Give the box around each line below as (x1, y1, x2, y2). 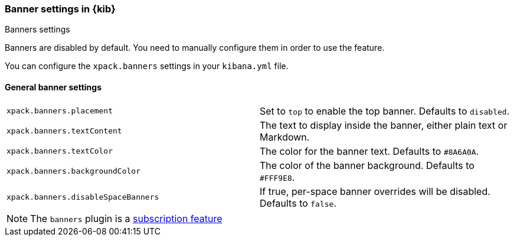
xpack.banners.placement (6, 106, 113, 116)
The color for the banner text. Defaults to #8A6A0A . (260, 145, 479, 157)
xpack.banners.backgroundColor (6, 167, 140, 176)
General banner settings (5, 82, 102, 92)
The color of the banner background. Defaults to (260, 159, 474, 171)
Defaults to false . (260, 197, 337, 209)
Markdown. (260, 131, 310, 143)
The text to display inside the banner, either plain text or (260, 119, 508, 131)
